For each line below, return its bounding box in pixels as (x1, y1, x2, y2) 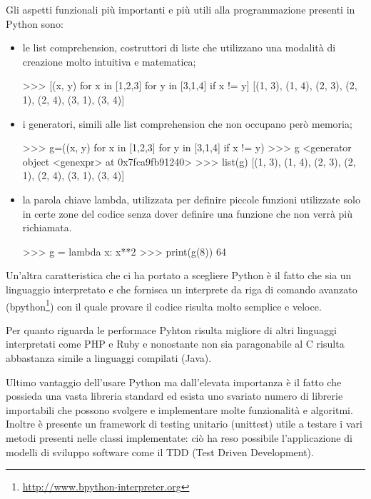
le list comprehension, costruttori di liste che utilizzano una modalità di (22, 40, 336, 55)
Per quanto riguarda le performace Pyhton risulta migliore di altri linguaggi (6, 322, 337, 337)
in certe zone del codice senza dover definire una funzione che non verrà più (22, 206, 353, 221)
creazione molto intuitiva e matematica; (22, 54, 196, 69)
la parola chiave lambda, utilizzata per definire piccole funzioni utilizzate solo (22, 191, 360, 206)
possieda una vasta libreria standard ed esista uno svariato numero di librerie (6, 388, 343, 403)
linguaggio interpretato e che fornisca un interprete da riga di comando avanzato (6, 281, 357, 296)
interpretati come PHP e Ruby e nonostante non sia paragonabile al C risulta (6, 336, 345, 351)
